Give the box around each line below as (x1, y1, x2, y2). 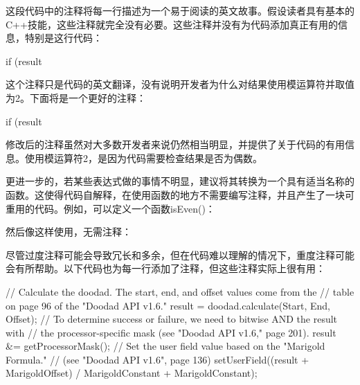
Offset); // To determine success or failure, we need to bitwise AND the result (6, 312, 338, 326)
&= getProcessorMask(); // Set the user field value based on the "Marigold (6, 339, 325, 353)
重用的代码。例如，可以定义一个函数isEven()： (6, 201, 215, 215)
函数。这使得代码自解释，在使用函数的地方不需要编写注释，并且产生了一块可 (6, 187, 354, 202)
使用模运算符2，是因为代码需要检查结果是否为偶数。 (24, 150, 262, 165)
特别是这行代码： (24, 30, 102, 45)
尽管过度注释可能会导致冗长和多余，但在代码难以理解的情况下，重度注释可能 (6, 247, 354, 262)
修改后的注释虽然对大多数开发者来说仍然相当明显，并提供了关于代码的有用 (6, 137, 345, 152)
